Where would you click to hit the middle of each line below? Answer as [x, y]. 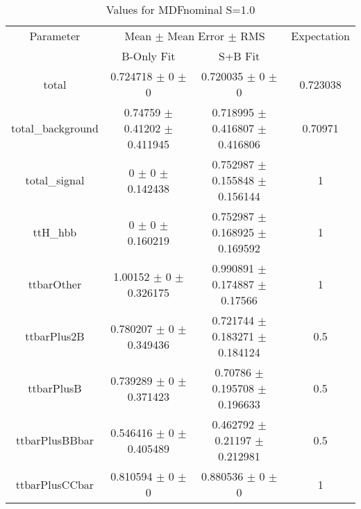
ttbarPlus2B [55, 336]
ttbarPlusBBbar [54, 440]
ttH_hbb [55, 232]
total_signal [55, 180]
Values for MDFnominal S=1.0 [180, 9]
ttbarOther [55, 284]
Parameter [55, 36]
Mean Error [196, 36]
